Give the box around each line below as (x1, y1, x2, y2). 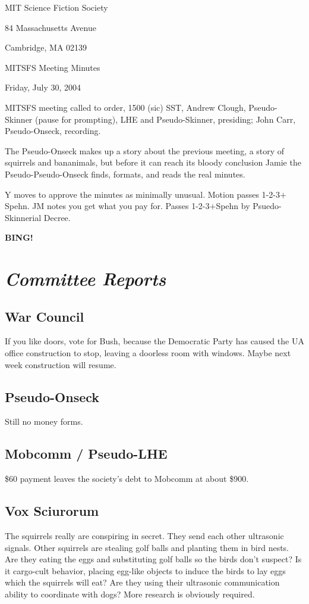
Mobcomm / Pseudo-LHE (5, 444, 168, 463)
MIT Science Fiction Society (5, 1, 108, 13)
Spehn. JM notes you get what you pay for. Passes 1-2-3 (5, 200, 210, 212)
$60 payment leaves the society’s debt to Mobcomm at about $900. (5, 472, 249, 485)
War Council (5, 307, 84, 325)
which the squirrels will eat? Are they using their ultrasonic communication (5, 576, 280, 589)
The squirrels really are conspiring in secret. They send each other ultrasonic (5, 530, 284, 542)
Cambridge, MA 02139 (5, 41, 87, 54)
